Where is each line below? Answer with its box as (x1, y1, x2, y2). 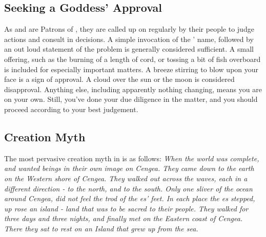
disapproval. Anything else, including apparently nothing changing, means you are (4, 83, 262, 94)
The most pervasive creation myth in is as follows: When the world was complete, (4, 153, 259, 163)
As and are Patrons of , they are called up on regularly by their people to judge (4, 24, 254, 34)
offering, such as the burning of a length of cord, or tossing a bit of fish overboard (4, 53, 261, 64)
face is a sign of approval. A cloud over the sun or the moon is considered (4, 74, 235, 84)
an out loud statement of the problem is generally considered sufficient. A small (4, 44, 254, 54)
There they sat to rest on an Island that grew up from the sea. (4, 223, 198, 233)
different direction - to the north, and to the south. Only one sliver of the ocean (4, 183, 253, 193)
